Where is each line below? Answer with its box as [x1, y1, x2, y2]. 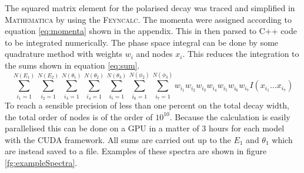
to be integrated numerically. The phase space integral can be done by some [5, 36, 279, 48]
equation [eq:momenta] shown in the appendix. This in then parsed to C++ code [5, 25, 297, 37]
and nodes [136, 48, 173, 60]
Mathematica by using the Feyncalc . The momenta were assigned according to [5, 13, 292, 25]
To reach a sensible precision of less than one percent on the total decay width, [5, 99, 289, 111]
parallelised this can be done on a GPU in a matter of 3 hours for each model [5, 122, 285, 134]
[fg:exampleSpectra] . [5, 157, 78, 169]
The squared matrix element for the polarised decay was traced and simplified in [5, 2, 295, 13]
